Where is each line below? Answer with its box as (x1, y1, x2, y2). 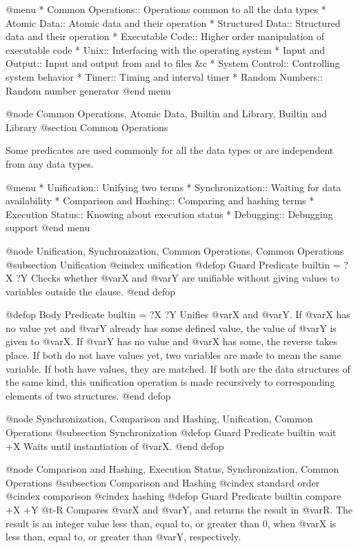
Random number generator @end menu (6, 83, 171, 97)
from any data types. (6, 156, 94, 170)
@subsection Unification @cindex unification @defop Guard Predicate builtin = (6, 257, 341, 271)
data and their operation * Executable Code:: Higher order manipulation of (6, 29, 325, 43)
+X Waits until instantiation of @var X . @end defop (6, 438, 224, 453)
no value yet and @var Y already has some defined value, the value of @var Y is (6, 320, 337, 335)
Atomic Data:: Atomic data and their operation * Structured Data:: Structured (6, 15, 341, 30)
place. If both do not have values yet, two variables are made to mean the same (6, 348, 341, 362)
